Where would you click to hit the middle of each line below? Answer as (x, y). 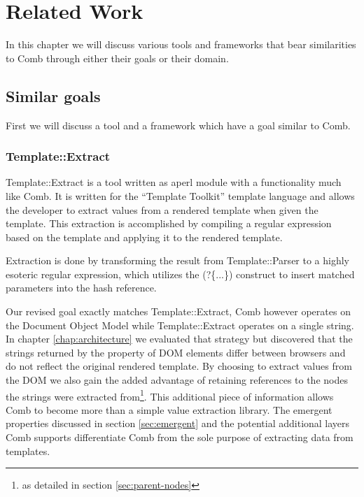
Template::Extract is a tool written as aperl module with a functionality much (174, 182)
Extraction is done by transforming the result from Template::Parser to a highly (178, 260)
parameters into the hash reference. (81, 288)
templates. (28, 451)
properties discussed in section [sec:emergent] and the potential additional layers (178, 423)
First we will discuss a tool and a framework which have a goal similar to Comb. (178, 125)
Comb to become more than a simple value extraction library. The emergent (169, 409)
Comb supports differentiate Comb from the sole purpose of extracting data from (180, 437)
